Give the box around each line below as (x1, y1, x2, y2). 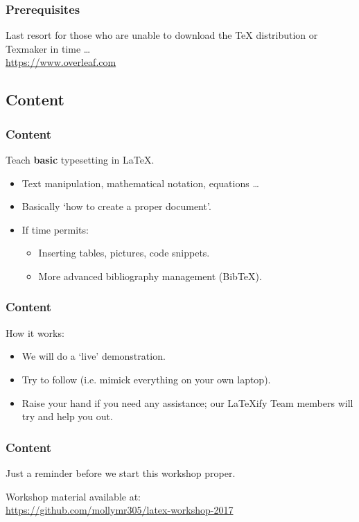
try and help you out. (21, 409, 113, 424)
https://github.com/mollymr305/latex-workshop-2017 (6, 503, 234, 517)
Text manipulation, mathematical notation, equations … (21, 175, 259, 190)
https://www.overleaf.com (6, 55, 116, 69)
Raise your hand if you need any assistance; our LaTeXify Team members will (21, 395, 353, 410)
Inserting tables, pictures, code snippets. (38, 245, 210, 260)
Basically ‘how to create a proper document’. (21, 199, 211, 214)
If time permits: (21, 222, 89, 236)
